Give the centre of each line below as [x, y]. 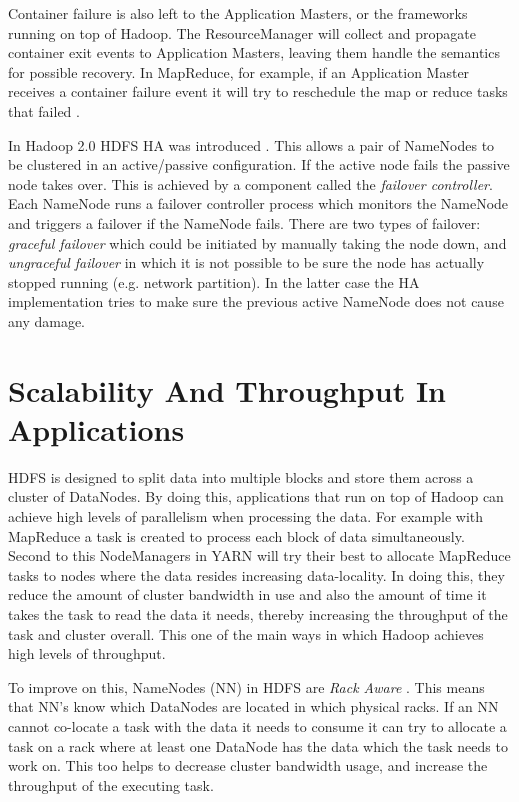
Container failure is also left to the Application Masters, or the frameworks [238, 13]
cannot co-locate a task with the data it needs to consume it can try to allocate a [257, 725]
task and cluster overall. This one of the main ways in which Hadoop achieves [246, 633]
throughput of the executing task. [111, 784]
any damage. [46, 320]
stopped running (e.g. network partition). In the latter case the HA [214, 281]
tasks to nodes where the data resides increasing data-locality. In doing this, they [256, 574]
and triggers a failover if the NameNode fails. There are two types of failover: [244, 222]
